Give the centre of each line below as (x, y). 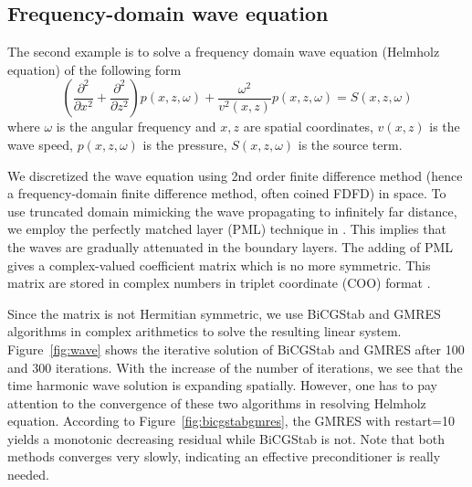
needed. (28, 475)
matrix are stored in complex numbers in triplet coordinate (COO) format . (219, 283)
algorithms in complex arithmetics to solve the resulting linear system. (205, 331)
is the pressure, (185, 144)
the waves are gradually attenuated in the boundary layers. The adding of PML (231, 246)
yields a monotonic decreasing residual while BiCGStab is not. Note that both (226, 438)
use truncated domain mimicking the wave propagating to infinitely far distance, (232, 211)
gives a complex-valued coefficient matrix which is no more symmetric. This (219, 265)
